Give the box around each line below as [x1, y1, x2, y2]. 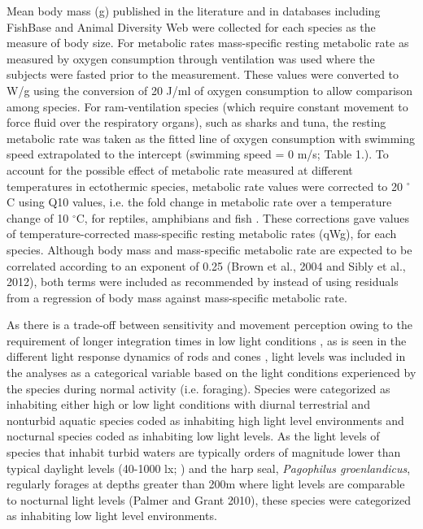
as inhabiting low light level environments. [7, 507, 217, 524]
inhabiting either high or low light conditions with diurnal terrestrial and [7, 396, 370, 413]
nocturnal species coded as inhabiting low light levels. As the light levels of [7, 427, 380, 444]
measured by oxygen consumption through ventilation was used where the [7, 50, 375, 67]
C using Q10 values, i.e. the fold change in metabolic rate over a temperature [7, 193, 392, 210]
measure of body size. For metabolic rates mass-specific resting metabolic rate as [7, 34, 409, 51]
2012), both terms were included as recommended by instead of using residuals [7, 273, 399, 290]
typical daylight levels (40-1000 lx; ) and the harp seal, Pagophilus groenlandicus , [7, 459, 411, 476]
